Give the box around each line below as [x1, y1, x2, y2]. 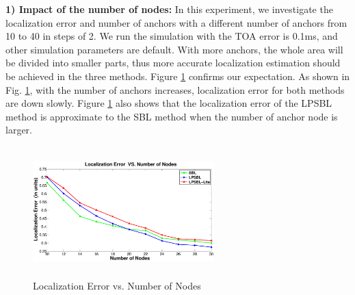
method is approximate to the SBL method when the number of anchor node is [5, 109, 338, 123]
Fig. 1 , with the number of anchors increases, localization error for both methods [5, 82, 345, 97]
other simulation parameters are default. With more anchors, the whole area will [5, 42, 343, 56]
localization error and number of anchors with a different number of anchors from [5, 15, 347, 29]
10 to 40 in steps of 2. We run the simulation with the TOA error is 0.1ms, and [5, 29, 338, 43]
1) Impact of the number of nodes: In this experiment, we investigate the [5, 2, 333, 16]
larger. [5, 123, 32, 137]
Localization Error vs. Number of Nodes [33, 278, 201, 292]
